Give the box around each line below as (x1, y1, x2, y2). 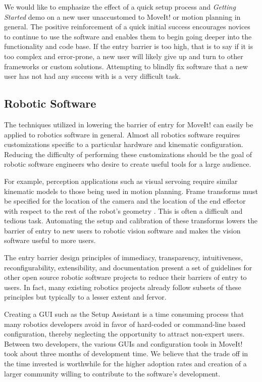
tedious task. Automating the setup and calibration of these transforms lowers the (4, 215, 257, 226)
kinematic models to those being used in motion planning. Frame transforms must (4, 185, 258, 196)
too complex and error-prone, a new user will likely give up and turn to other (4, 51, 243, 61)
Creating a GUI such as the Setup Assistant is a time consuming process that (4, 309, 244, 319)
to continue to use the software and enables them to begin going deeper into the (4, 31, 252, 41)
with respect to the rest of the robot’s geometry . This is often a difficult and (4, 205, 243, 216)
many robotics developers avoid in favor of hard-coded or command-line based (4, 318, 246, 329)
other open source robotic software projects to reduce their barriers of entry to (4, 272, 247, 282)
